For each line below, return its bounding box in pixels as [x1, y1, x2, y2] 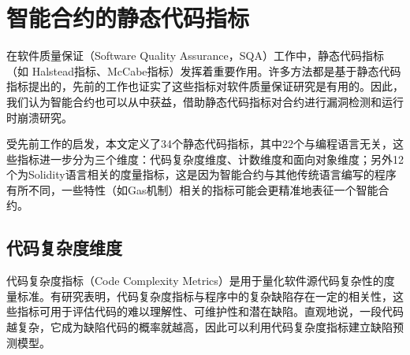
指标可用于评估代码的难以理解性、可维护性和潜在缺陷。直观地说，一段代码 [17, 303, 404, 320]
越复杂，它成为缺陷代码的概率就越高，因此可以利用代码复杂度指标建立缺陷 [6, 319, 393, 335]
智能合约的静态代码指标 [6, 2, 250, 34]
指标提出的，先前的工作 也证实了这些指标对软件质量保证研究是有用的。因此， [6, 78, 404, 94]
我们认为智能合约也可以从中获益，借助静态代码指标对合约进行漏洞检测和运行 [6, 93, 404, 109]
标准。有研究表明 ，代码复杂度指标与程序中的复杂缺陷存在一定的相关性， [17, 287, 393, 304]
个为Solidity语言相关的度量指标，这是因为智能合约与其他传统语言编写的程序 [6, 166, 397, 183]
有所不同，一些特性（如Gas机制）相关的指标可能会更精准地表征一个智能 [6, 181, 378, 198]
